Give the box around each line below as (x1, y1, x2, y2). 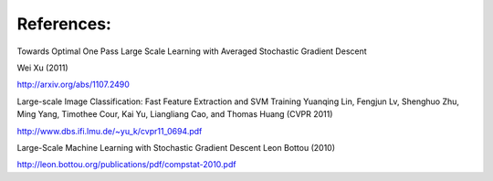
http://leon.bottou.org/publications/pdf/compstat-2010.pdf (16, 159, 236, 170)
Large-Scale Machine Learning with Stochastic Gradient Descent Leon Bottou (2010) (16, 142, 336, 153)
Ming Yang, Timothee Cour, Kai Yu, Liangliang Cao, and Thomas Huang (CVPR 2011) (16, 109, 333, 120)
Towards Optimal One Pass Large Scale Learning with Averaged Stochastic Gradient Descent (16, 46, 367, 57)
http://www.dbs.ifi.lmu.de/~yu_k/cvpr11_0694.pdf (16, 125, 203, 136)
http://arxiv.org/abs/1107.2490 (16, 79, 130, 90)
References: (16, 14, 111, 34)
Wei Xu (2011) (16, 62, 68, 73)
